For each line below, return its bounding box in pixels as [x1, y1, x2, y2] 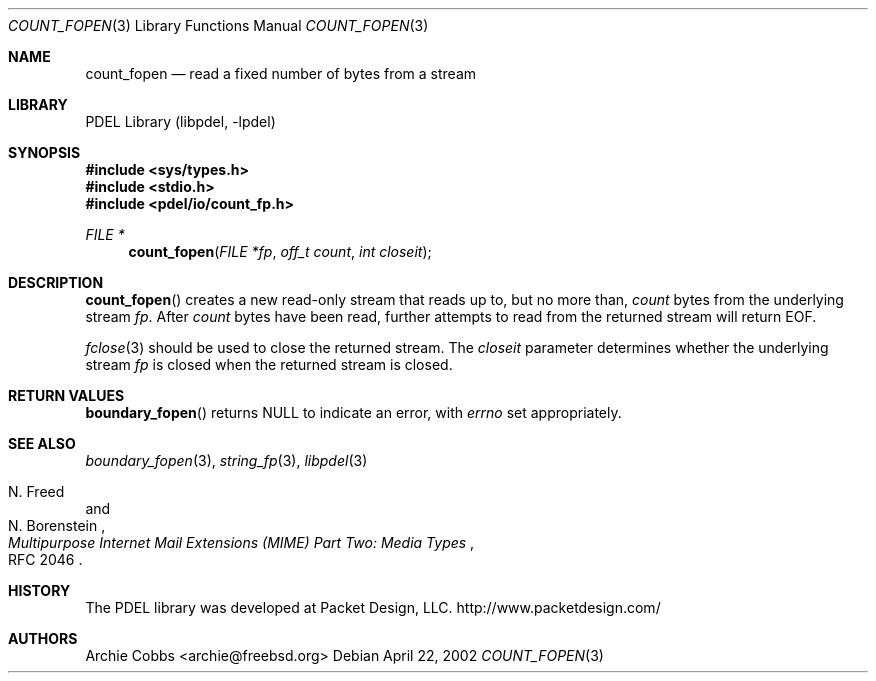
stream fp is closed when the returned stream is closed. [85, 356, 453, 373]
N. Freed [8, 483, 65, 500]
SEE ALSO [8, 435, 76, 452]
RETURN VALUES [8, 387, 125, 404]
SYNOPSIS [8, 144, 81, 161]
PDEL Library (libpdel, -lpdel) [85, 113, 276, 130]
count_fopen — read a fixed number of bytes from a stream [85, 65, 477, 82]
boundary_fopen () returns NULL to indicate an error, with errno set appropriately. [85, 404, 622, 421]
